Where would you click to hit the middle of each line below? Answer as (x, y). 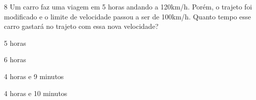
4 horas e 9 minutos (34, 76)
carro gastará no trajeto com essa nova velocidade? (81, 26)
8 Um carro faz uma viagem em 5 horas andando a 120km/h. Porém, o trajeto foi (128, 6)
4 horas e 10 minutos (36, 93)
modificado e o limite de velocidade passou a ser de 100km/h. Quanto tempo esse (128, 16)
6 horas (15, 59)
